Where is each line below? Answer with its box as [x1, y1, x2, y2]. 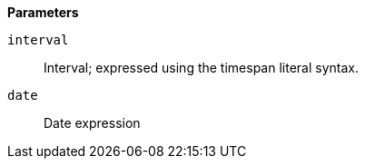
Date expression [44, 115, 141, 131]
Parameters [7, 5, 79, 20]
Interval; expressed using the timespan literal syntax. [44, 60, 359, 75]
